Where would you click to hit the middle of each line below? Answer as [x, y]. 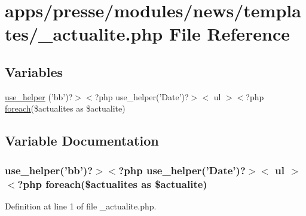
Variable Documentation [82, 141]
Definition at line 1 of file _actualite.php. [81, 206]
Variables [34, 71]
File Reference [229, 34]
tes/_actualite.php [84, 34]
